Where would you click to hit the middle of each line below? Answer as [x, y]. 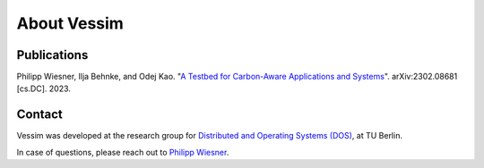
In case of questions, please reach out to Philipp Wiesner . [123, 152]
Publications [52, 55]
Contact [39, 115]
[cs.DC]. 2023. [44, 88]
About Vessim [70, 23]
